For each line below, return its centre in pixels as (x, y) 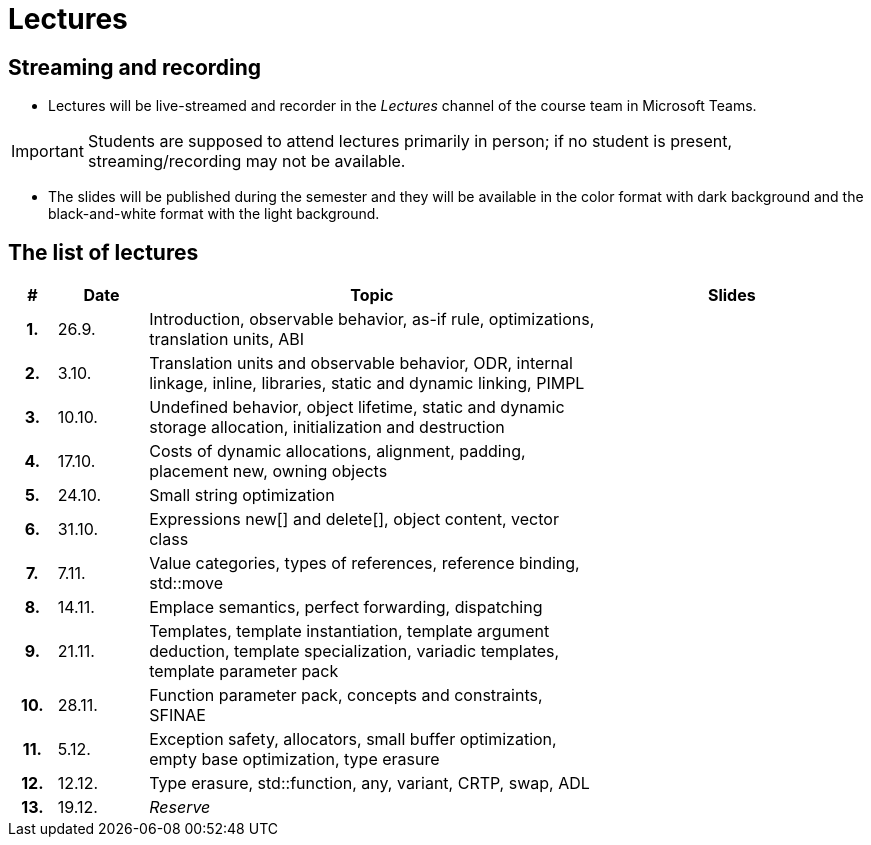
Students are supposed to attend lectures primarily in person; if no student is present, (410, 141)
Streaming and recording (135, 67)
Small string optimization (242, 495)
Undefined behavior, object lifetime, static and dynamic (357, 407)
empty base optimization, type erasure (294, 759)
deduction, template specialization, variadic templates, (354, 651)
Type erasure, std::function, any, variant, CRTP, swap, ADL (369, 783)
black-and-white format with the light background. (214, 214)
